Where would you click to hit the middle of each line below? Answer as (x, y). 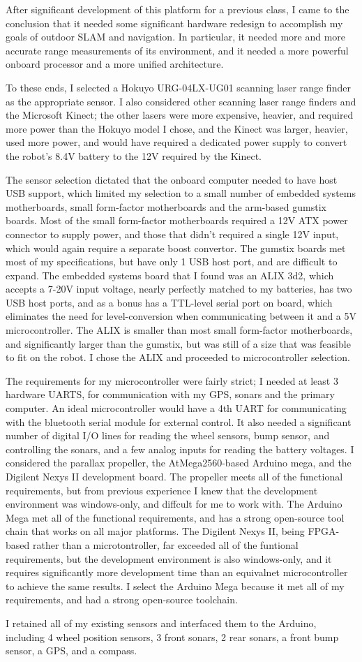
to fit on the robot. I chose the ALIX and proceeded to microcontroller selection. (178, 357)
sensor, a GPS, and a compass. (71, 650)
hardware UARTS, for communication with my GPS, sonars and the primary (170, 394)
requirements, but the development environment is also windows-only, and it (169, 558)
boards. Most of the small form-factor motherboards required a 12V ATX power (177, 220)
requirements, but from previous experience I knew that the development (162, 490)
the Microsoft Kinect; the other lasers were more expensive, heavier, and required (180, 115)
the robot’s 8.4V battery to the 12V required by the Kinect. (134, 155)
